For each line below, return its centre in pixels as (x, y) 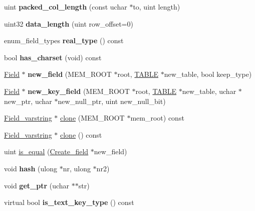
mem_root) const (157, 118)
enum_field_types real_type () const (64, 40)
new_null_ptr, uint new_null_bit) (112, 101)
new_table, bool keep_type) (208, 74)
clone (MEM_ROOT (92, 118)
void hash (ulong (31, 168)
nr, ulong (77, 168)
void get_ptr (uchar (37, 185)
